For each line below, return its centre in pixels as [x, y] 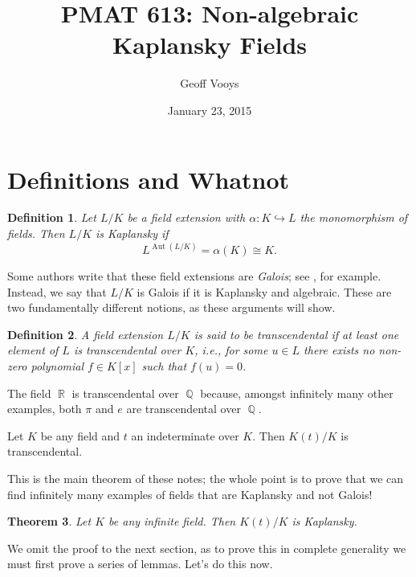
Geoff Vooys [210, 83]
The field [29, 393]
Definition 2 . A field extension [86, 334]
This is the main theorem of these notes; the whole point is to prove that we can [206, 478]
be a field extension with [186, 217]
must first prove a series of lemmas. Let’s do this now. [140, 564]
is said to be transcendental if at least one [296, 334]
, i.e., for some [231, 350]
